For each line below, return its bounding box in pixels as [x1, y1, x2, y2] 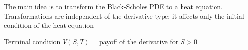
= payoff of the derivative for [92, 36, 179, 46]
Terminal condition [4, 36, 61, 46]
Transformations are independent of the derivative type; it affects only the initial [4, 11, 244, 21]
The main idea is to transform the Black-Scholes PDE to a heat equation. [4, 1, 223, 11]
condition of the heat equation [4, 20, 94, 30]
